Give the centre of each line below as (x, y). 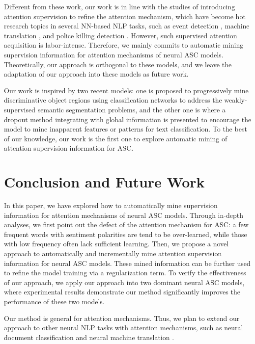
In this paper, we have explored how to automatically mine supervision (111, 205)
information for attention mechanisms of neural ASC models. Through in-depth (124, 215)
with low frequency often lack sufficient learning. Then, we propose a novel (116, 244)
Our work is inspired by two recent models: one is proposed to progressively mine (126, 90)
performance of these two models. (54, 301)
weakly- (236, 100)
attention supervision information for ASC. (69, 148)
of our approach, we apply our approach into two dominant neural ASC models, (124, 282)
